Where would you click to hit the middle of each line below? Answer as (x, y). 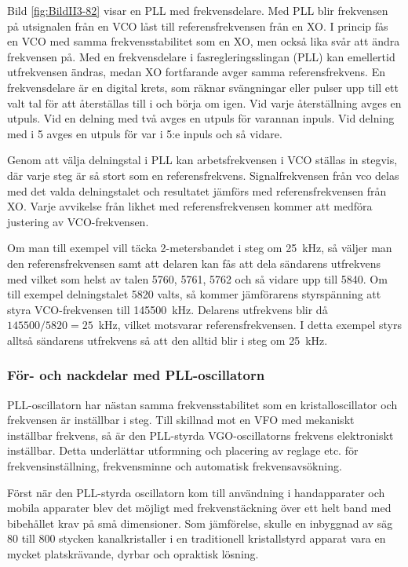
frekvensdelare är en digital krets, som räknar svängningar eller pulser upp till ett (203, 87)
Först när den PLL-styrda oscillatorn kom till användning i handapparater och (196, 492)
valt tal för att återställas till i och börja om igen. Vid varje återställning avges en (204, 102)
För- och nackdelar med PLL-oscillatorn (136, 375)
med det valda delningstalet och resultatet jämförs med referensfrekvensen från (197, 190)
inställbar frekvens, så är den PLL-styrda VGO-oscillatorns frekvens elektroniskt (200, 435)
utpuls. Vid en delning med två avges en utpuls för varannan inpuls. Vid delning (201, 118)
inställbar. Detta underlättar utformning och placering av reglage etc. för (183, 450)
